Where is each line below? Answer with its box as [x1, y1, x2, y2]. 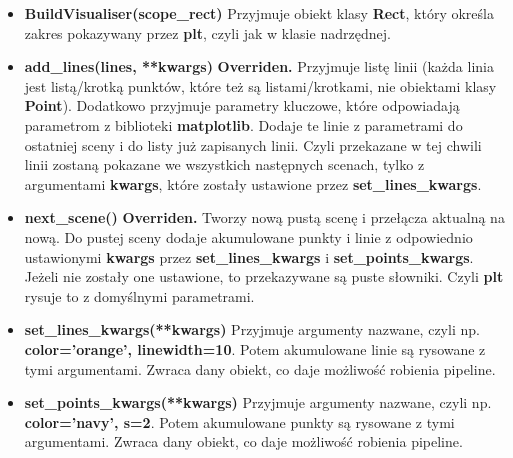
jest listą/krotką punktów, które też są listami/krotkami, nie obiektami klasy [24, 75, 497, 96]
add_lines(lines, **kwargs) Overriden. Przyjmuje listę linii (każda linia [24, 56, 494, 77]
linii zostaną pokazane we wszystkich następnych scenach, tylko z [24, 154, 425, 175]
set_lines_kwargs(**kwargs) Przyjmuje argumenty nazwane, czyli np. [24, 319, 480, 340]
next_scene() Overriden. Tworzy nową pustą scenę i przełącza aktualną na [24, 207, 505, 228]
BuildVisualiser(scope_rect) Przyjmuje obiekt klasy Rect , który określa [24, 3, 494, 23]
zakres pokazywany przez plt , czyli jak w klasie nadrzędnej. [24, 22, 391, 43]
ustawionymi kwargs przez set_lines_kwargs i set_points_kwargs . [24, 246, 474, 267]
